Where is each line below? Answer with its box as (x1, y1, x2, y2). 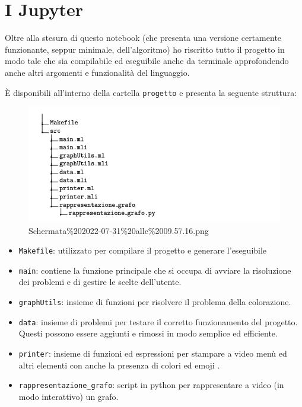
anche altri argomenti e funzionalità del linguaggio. (5, 66, 190, 78)
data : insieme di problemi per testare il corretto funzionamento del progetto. (18, 315, 298, 328)
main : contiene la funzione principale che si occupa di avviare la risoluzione (18, 264, 291, 276)
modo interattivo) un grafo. (18, 390, 119, 402)
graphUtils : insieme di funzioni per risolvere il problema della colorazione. (18, 296, 291, 307)
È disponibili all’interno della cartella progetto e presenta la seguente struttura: (5, 86, 297, 98)
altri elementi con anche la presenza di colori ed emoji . (18, 358, 220, 371)
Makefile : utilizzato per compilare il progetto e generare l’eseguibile (18, 244, 267, 257)
